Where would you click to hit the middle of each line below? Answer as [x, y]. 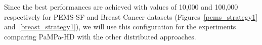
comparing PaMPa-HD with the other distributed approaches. [100, 36]
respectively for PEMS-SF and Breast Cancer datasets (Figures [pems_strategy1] [131, 16]
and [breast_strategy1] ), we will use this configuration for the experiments [120, 27]
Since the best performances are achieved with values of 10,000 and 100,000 [121, 7]
